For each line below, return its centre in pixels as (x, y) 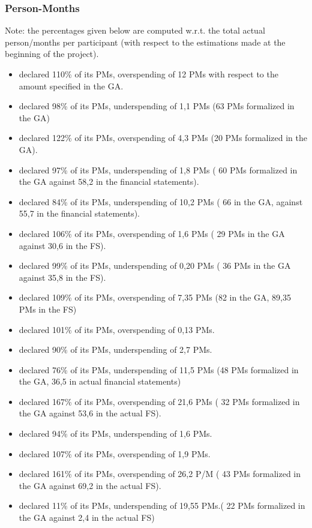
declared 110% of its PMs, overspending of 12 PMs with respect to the (148, 74)
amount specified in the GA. (71, 85)
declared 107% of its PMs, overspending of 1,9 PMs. (115, 453)
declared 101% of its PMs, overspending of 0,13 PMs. (117, 329)
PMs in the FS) (48, 309)
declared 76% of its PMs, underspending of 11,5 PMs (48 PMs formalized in (159, 369)
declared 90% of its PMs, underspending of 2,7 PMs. (115, 349)
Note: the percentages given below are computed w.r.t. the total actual (135, 30)
